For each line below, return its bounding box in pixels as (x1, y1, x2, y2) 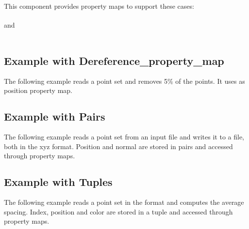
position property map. (4, 85, 72, 95)
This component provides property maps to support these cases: (4, 1, 194, 11)
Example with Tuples (4, 174, 113, 189)
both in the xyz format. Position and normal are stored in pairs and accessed (4, 141, 233, 151)
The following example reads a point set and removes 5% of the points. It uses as (4, 76, 245, 86)
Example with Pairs (4, 109, 105, 124)
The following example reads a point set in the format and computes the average (4, 197, 244, 207)
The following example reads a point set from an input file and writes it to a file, (4, 131, 245, 141)
